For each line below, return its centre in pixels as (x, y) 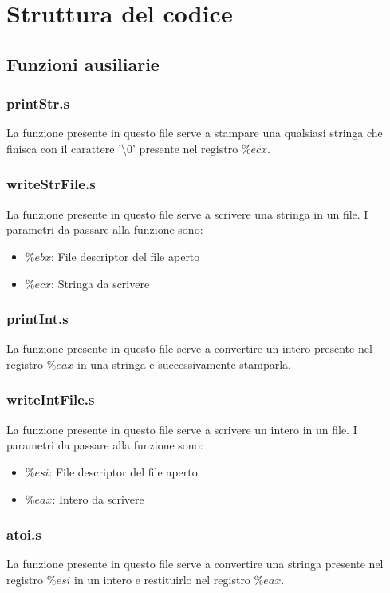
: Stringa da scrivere (100, 283)
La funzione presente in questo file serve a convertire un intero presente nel (189, 348)
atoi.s (24, 534)
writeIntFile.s (51, 399)
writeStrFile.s (51, 184)
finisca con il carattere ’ (64, 148)
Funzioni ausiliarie (83, 63)
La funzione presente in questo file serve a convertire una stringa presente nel (195, 564)
